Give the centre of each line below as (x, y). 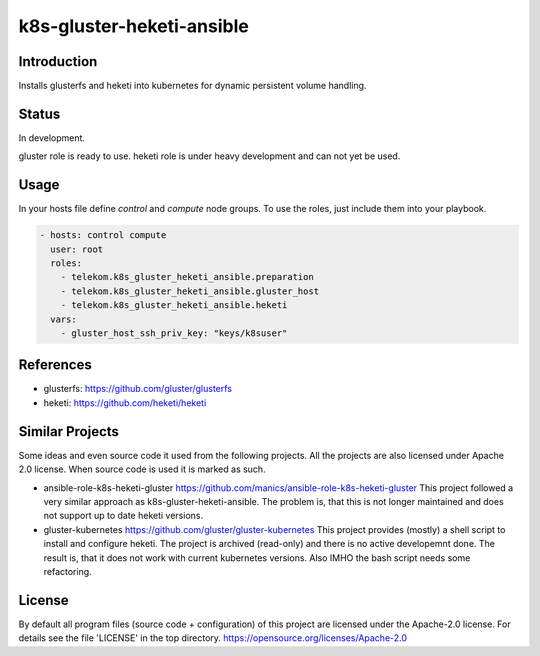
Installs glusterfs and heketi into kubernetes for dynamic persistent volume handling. (192, 86)
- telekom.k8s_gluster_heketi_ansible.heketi (174, 305)
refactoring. (67, 571)
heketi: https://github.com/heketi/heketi (125, 402)
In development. (51, 137)
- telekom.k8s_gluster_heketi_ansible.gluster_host (190, 291)
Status (39, 113)
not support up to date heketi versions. (123, 516)
